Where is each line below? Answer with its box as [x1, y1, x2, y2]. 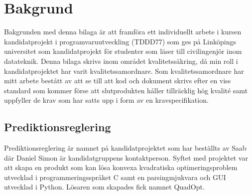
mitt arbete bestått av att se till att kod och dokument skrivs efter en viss [4, 75, 231, 86]
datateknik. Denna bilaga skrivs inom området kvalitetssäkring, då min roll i [4, 55, 238, 66]
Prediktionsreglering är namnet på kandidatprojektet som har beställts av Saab [4, 143, 247, 153]
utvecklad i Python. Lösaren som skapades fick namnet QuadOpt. [4, 182, 205, 192]
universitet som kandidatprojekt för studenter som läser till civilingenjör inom [4, 46, 242, 56]
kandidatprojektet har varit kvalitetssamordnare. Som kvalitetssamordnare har [4, 65, 244, 76]
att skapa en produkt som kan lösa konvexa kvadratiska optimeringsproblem [4, 162, 238, 173]
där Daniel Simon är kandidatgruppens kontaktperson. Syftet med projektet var [4, 152, 248, 163]
